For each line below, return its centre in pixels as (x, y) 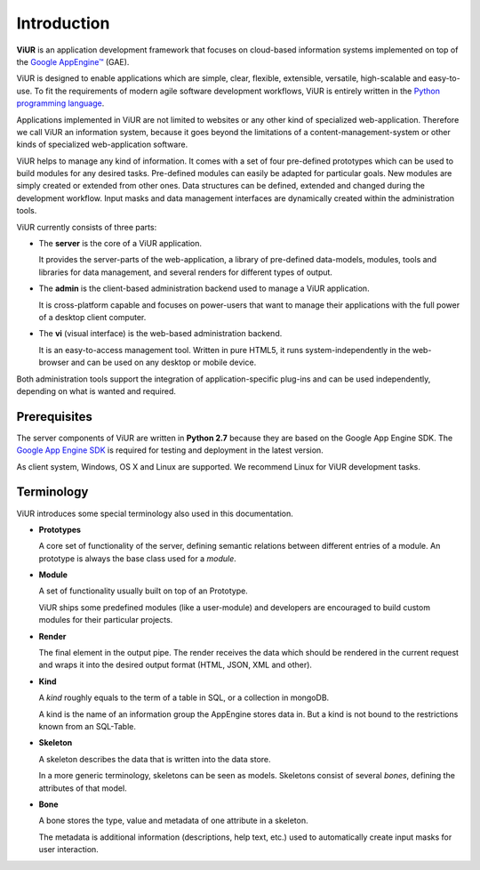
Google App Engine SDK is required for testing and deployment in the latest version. (170, 450)
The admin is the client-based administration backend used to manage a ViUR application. (204, 288)
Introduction (63, 23)
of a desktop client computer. (92, 317)
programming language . (60, 103)
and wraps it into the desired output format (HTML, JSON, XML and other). (176, 665)
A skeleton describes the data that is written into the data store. (155, 759)
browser (54, 362)
